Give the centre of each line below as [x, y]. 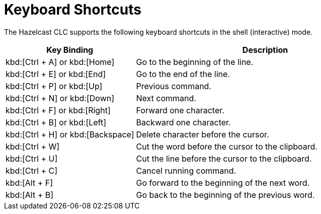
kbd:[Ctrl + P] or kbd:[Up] [54, 86]
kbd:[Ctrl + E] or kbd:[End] [56, 74]
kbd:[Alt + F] [29, 183]
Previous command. [174, 86]
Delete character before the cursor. [203, 134]
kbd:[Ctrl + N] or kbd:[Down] [60, 98]
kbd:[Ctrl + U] [32, 158]
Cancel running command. [186, 170]
